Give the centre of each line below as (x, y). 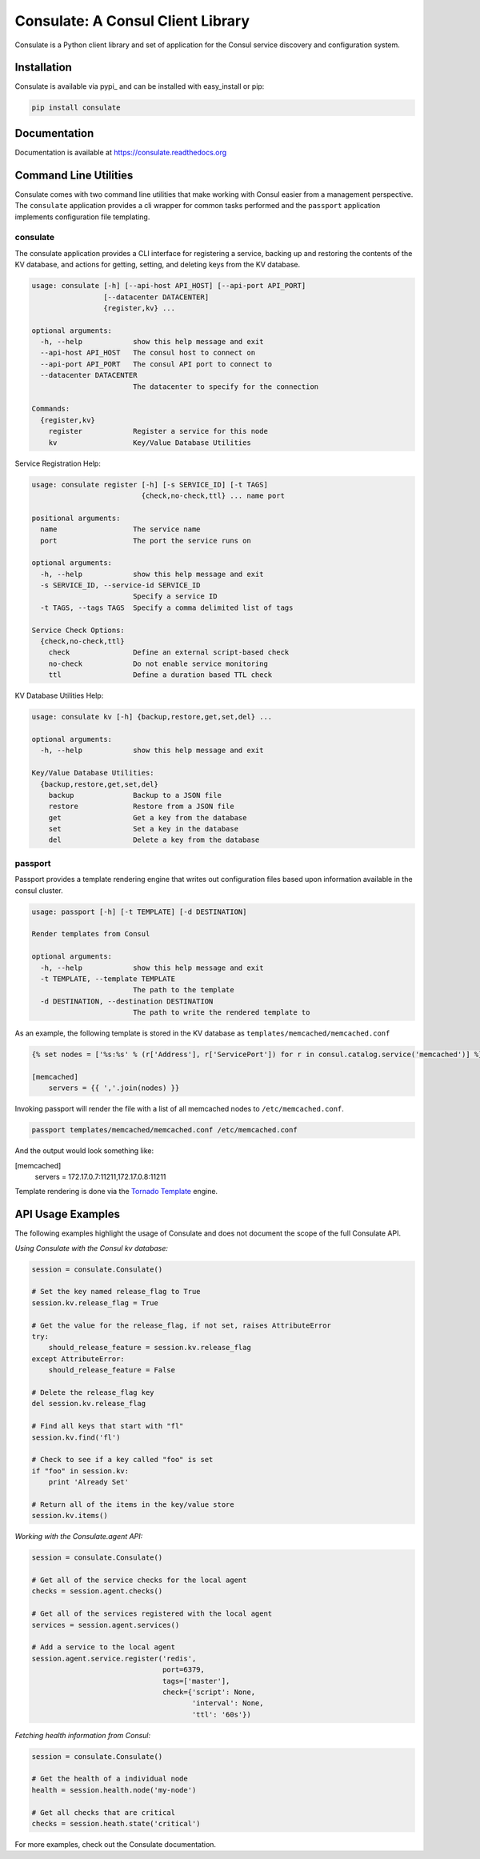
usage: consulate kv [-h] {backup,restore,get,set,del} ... (152, 717)
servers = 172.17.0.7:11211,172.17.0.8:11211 (100, 1176)
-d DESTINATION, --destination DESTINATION (127, 1001)
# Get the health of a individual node (110, 1779)
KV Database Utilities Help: (59, 695)
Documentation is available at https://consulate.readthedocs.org (121, 152)
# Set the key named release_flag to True (116, 1292)
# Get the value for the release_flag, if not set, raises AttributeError (182, 1325)
